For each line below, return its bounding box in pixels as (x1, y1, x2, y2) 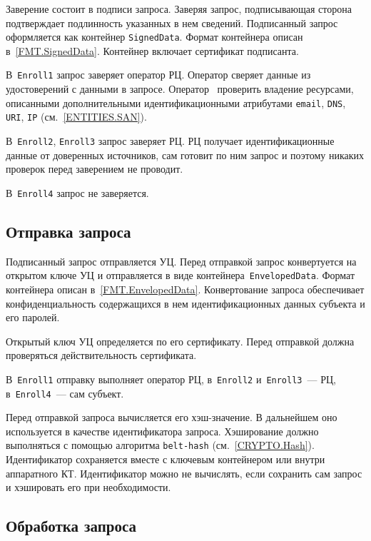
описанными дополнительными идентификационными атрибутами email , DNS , (6, 95, 346, 110)
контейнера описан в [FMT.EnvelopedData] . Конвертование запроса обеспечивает (6, 281, 365, 296)
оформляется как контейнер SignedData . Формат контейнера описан (6, 29, 303, 44)
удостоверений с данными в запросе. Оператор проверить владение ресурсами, (6, 81, 354, 96)
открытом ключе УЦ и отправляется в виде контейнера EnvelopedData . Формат (6, 268, 355, 283)
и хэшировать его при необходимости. (6, 480, 171, 495)
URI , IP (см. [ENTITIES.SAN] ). (6, 109, 147, 124)
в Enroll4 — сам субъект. (6, 385, 124, 400)
